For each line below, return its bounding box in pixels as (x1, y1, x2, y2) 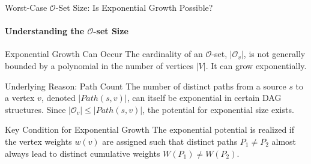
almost (271, 135, 297, 147)
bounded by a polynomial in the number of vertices (5, 59, 194, 71)
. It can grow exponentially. (205, 59, 307, 71)
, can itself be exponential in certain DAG (127, 91, 282, 104)
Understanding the (5, 25, 85, 37)
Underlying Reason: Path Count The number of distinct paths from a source (5, 79, 286, 92)
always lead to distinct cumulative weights (5, 147, 160, 159)
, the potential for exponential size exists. (142, 103, 294, 115)
